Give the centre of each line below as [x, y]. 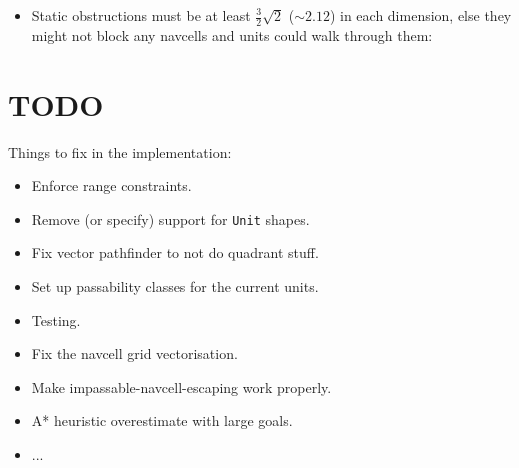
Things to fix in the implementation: [120, 151]
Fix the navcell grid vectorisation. [134, 353]
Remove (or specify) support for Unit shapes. [170, 218]
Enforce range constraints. [111, 185]
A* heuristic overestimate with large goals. [162, 420]
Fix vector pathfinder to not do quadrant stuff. [175, 252]
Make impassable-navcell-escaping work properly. [181, 386]
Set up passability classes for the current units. [175, 285]
